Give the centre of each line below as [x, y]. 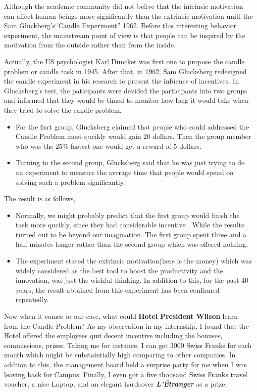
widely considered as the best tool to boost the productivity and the [119, 270]
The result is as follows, [40, 198]
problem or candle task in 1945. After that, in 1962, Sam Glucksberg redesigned [125, 71]
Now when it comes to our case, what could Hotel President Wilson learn [121, 316]
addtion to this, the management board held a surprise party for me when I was [126, 364]
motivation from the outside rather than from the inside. [90, 45]
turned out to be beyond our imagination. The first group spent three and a [131, 234]
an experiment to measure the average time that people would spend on [125, 172]
